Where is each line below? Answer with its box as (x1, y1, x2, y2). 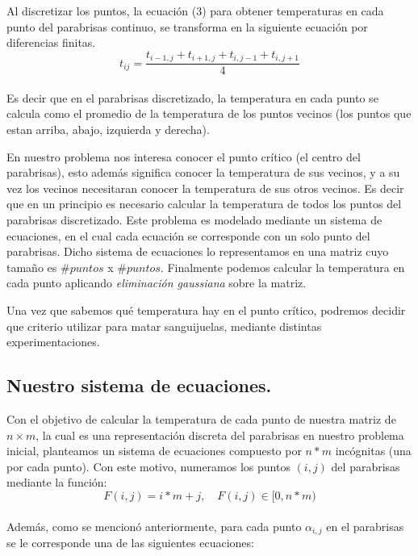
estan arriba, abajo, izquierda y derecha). (6, 121, 210, 138)
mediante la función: (6, 474, 107, 491)
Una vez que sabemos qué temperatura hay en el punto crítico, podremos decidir (6, 301, 406, 318)
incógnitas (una (335, 442, 412, 459)
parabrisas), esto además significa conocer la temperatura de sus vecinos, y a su (6, 164, 400, 181)
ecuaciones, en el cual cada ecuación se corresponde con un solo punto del (6, 227, 370, 244)
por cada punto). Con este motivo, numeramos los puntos (6, 458, 291, 474)
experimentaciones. (6, 333, 100, 350)
